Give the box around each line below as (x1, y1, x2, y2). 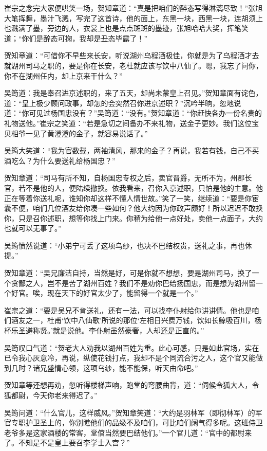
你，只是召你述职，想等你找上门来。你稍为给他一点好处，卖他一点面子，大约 (4, 212, 263, 223)
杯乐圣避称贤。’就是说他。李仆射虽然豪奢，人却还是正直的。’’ (4, 325, 204, 336)
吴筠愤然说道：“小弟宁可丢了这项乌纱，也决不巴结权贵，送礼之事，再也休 (4, 240, 252, 250)
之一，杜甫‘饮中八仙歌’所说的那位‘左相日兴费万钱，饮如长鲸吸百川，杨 (25, 315, 262, 326)
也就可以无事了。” (4, 223, 62, 233)
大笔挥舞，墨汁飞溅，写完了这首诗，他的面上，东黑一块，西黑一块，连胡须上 (4, 12, 263, 23)
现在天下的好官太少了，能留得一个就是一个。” (47, 287, 198, 298)
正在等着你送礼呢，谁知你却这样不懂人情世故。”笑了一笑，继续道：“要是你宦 (4, 192, 259, 203)
